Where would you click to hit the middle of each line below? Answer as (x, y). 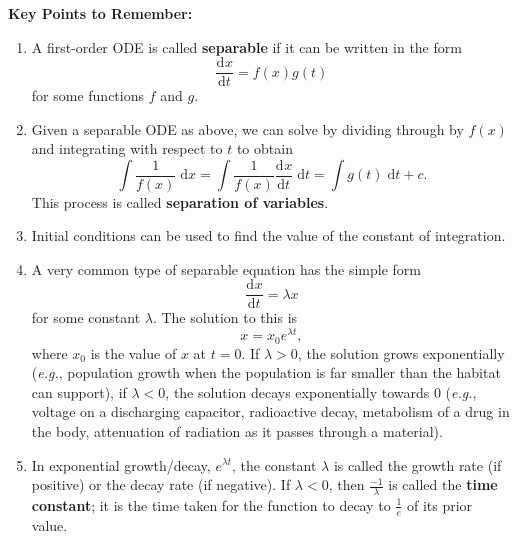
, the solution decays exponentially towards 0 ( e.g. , (321, 391)
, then (346, 484)
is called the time (443, 484)
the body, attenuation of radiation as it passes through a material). (237, 430)
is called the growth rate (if (417, 464)
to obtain (264, 148)
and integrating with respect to (127, 148)
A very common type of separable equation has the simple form (226, 268)
